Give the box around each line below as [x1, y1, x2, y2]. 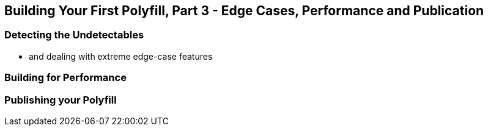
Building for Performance [4, 71, 127, 84]
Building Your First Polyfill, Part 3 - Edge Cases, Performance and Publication [4, 3, 484, 18]
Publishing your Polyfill [4, 93, 117, 106]
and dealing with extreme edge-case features [29, 51, 213, 62]
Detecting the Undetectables [4, 29, 144, 41]
